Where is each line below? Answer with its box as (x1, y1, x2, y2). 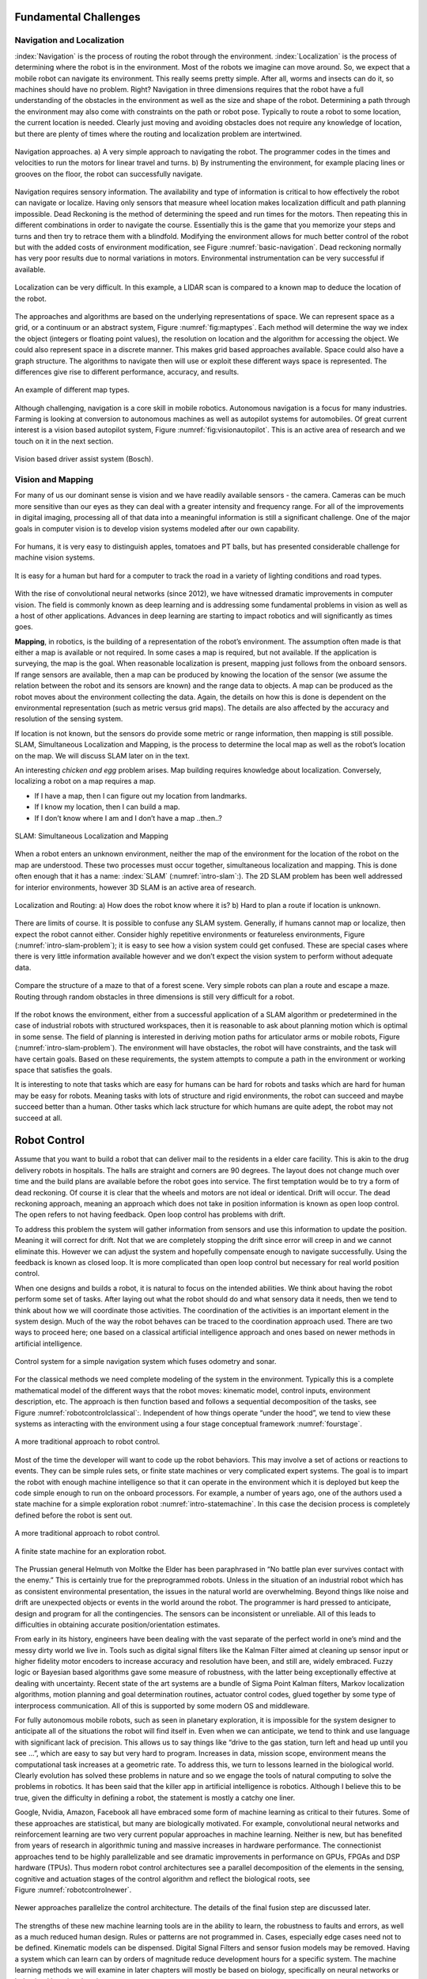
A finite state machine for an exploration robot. (14, 1546, 166, 1555)
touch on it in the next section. (14, 436, 114, 446)
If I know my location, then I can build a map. (34, 802, 181, 811)
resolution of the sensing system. (14, 714, 123, 724)
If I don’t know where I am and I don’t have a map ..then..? (34, 813, 223, 822)
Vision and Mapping (14, 474, 94, 485)
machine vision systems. (14, 553, 95, 562)
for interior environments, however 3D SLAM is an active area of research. (14, 883, 256, 892)
